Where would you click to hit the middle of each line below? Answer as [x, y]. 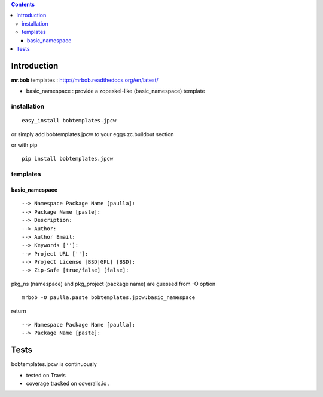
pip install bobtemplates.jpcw [68, 159]
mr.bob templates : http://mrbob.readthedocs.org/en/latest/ [85, 80]
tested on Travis [46, 375]
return [19, 311]
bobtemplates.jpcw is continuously [54, 364]
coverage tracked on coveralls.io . [68, 384]
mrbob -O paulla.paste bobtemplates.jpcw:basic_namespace [109, 298]
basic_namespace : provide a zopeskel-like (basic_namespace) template [116, 91]
